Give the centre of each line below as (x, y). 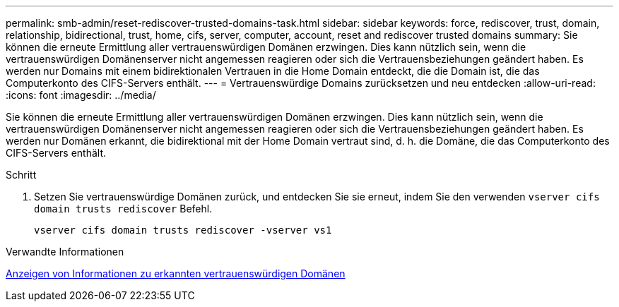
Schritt (21, 175)
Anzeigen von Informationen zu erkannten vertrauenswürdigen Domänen (176, 273)
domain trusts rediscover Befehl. (123, 209)
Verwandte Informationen (65, 252)
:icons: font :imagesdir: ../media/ (81, 95)
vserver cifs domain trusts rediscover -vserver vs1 (183, 230)
